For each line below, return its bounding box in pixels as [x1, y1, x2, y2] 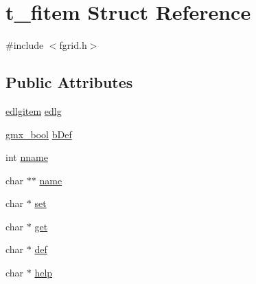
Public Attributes [5, 72, 133, 93]
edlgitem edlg [5, 103, 62, 118]
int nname [5, 150, 48, 164]
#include [5, 38, 44, 52]
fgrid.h [59, 38, 87, 52]
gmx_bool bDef [5, 127, 72, 141]
